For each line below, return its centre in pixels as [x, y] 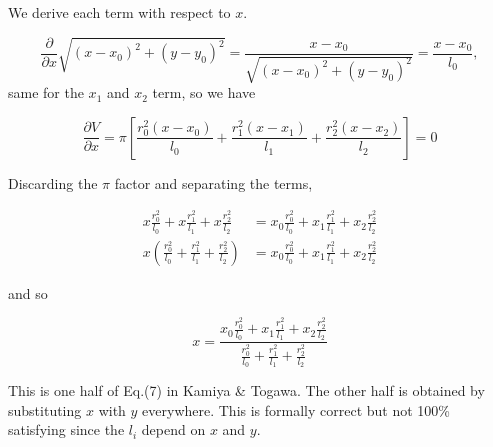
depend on [173, 429]
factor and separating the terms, [213, 182]
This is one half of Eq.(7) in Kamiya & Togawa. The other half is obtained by [246, 390]
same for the [46, 92]
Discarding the [53, 182]
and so [28, 292]
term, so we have [204, 92]
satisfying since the [66, 429]
